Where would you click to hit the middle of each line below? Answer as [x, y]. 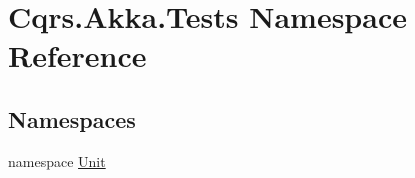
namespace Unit [57, 160]
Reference [77, 55]
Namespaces [72, 118]
